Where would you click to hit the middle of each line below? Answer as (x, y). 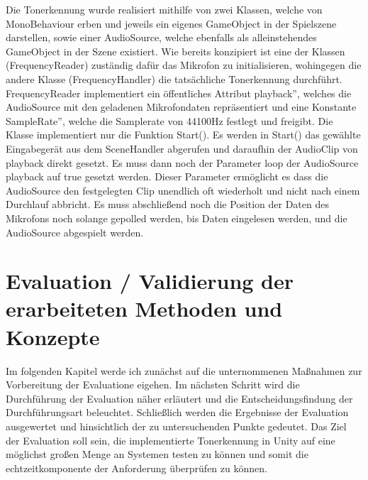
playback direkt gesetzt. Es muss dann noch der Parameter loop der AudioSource (182, 162)
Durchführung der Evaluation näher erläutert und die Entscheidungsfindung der (179, 398)
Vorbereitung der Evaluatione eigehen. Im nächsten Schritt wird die (153, 384)
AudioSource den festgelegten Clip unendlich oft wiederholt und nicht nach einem (183, 190)
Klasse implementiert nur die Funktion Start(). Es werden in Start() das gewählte (183, 135)
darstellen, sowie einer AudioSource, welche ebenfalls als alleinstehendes (161, 37)
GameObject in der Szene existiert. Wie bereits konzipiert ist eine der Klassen (175, 51)
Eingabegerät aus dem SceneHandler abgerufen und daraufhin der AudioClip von (182, 148)
